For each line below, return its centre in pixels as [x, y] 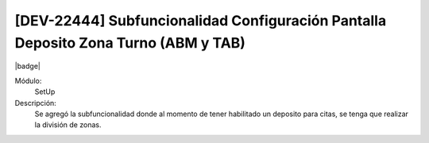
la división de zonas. [68, 125]
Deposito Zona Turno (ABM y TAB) [130, 43]
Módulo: [28, 81]
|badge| [28, 66]
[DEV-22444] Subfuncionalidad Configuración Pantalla [201, 21]
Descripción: [36, 103]
